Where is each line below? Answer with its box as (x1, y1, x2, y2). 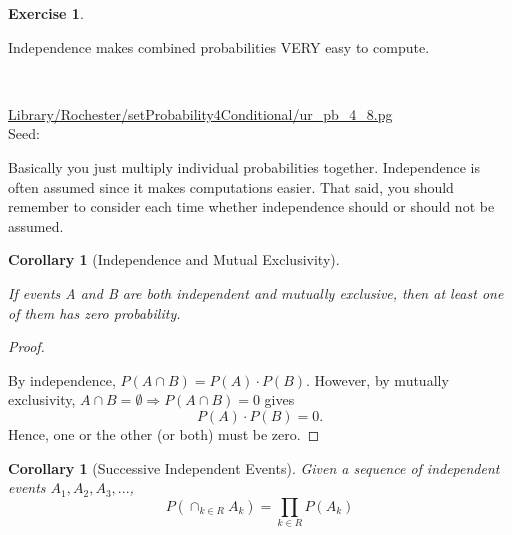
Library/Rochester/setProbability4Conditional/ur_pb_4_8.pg (8, 103, 393, 124)
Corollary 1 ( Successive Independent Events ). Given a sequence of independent (8, 457, 500, 478)
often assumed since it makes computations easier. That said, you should (8, 176, 454, 197)
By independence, (8, 369, 116, 390)
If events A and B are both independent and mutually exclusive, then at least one (8, 282, 504, 303)
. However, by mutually (306, 369, 449, 390)
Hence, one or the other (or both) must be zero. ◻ (8, 423, 320, 444)
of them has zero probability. (8, 302, 181, 323)
